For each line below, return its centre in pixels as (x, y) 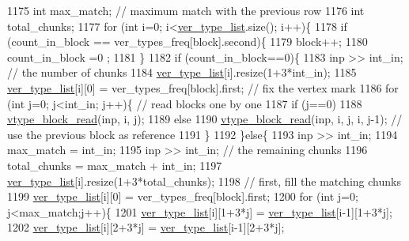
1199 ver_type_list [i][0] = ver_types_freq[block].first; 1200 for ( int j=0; (183, 196)
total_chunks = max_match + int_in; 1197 (115, 165)
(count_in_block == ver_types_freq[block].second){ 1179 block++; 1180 (187, 41)
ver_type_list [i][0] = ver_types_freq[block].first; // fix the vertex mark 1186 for (203, 87)
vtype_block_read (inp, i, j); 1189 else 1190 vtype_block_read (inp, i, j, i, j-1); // (205, 119)
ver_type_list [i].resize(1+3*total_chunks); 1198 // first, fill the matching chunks (204, 181)
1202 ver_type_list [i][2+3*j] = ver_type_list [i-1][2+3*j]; (146, 227)
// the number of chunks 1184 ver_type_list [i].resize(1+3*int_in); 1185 (182, 72)
